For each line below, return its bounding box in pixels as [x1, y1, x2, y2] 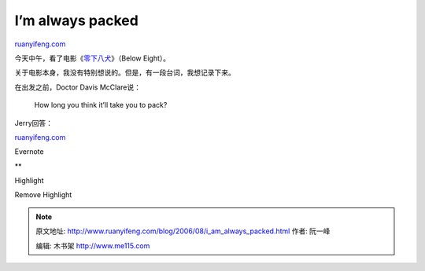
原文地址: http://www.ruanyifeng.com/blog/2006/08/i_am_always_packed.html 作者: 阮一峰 [35, 226, 331, 236]
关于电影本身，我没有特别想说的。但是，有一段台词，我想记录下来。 [14, 68, 235, 78]
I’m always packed [14, 12, 139, 29]
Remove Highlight [14, 190, 72, 200]
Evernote [14, 147, 44, 156]
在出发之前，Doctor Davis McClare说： [14, 82, 142, 92]
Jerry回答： [14, 118, 53, 127]
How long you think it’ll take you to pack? [34, 101, 168, 110]
